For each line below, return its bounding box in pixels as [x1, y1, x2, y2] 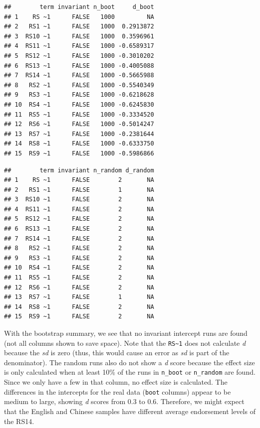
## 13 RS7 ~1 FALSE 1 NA [4, 293, 154, 301]
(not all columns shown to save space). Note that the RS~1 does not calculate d [4, 337, 246, 348]
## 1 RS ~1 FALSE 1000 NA [4, 13, 154, 20]
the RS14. [4, 416, 34, 426]
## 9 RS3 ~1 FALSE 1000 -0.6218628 [4, 91, 154, 99]
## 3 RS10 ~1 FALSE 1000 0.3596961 [4, 32, 154, 40]
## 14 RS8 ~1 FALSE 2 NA [4, 303, 154, 310]
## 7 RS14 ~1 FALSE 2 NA [4, 235, 154, 242]
